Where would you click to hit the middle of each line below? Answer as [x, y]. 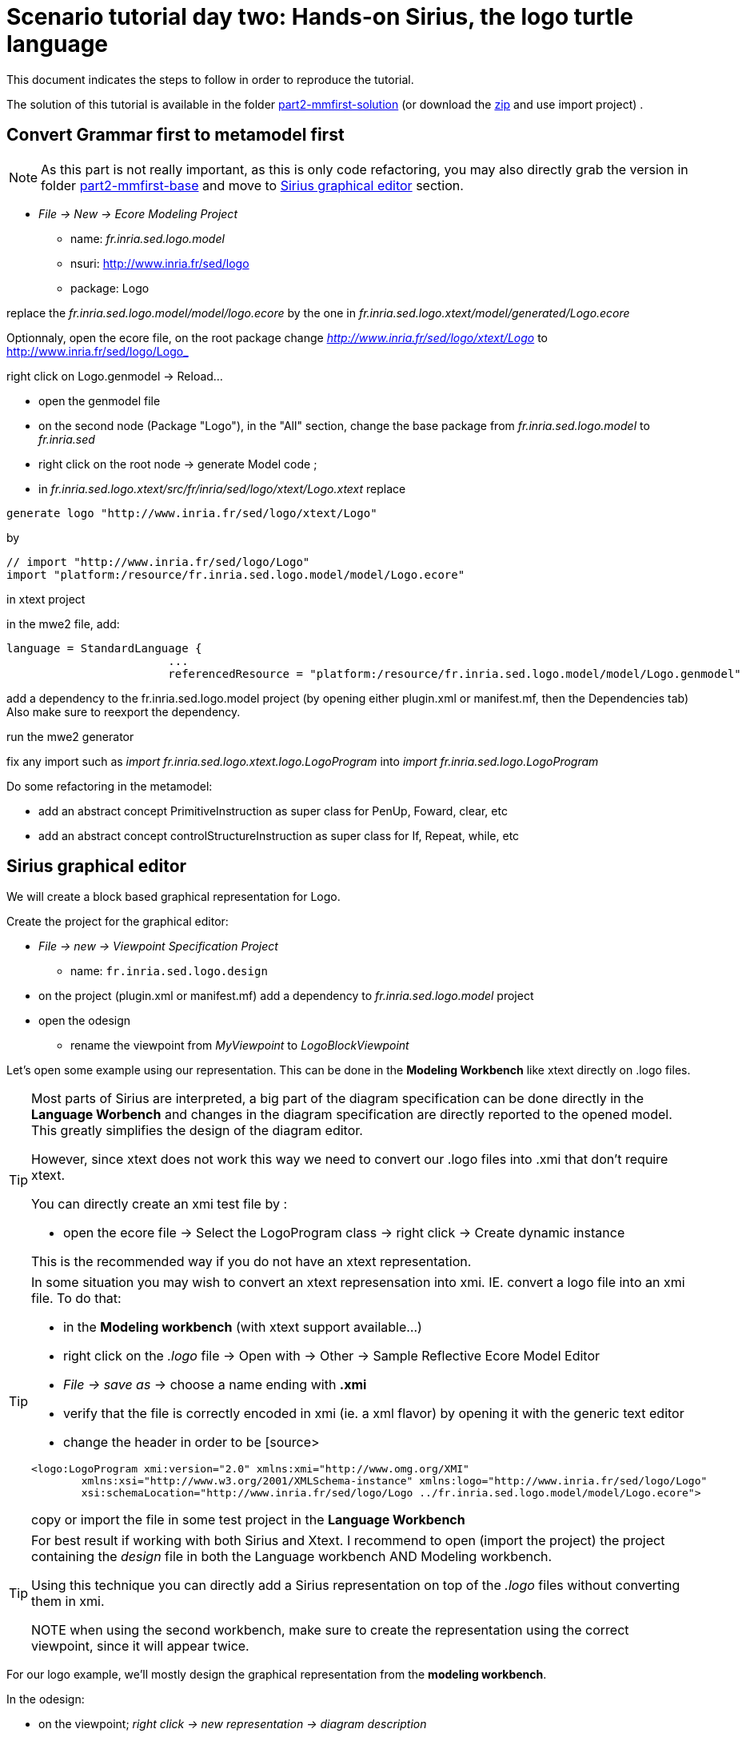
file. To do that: [76, 1299]
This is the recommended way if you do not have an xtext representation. [251, 1262]
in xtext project [46, 599]
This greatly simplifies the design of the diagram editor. [197, 1131]
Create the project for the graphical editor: [118, 922]
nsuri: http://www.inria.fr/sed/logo [160, 263]
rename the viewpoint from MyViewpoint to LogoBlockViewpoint [240, 1046]
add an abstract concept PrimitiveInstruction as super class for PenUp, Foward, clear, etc [273, 811]
